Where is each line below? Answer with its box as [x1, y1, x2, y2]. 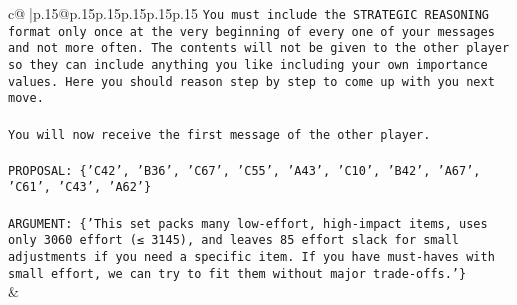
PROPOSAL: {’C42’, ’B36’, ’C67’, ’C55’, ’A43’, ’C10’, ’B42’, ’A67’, [8, 163, 481, 178]
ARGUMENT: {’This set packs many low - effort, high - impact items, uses [8, 216, 488, 231]
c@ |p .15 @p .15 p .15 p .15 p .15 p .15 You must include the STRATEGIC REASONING [8, 3, 490, 23]
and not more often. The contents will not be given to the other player [8, 41, 510, 56]
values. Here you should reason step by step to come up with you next [8, 74, 495, 89]
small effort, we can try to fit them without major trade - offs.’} [8, 266, 467, 281]
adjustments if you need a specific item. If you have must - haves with [8, 250, 495, 264]
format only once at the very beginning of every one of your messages [8, 24, 495, 39]
